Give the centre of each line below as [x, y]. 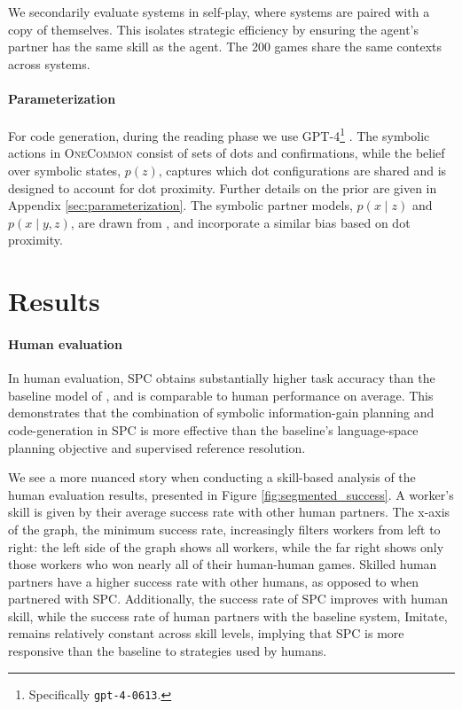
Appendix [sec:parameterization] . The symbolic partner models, [180, 205]
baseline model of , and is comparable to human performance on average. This [221, 395]
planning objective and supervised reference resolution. [157, 447]
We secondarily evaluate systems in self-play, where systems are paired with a [219, 12]
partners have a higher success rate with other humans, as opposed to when [214, 581]
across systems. [49, 63]
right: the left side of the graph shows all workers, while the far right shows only [226, 546]
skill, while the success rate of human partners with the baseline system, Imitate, [228, 616]
